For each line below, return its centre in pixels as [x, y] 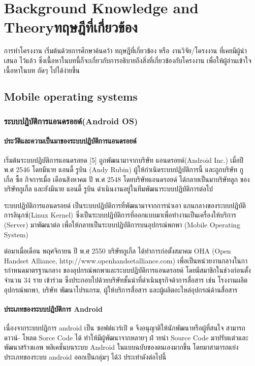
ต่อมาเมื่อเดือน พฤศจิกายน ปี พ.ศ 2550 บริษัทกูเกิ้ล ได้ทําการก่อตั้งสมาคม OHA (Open [118, 251]
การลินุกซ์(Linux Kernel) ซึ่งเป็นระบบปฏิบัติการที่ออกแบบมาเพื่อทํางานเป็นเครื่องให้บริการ [120, 215]
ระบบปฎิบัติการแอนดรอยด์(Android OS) [71, 121]
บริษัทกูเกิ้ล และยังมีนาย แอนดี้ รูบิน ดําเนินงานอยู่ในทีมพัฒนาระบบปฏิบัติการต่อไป [109, 189]
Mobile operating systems [71, 96]
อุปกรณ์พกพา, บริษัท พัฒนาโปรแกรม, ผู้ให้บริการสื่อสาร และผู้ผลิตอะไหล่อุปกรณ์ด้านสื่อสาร [121, 289]
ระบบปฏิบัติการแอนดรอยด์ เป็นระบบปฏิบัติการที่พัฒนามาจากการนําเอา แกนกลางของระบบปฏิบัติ [125, 205]
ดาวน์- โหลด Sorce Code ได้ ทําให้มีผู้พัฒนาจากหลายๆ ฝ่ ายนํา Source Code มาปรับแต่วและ [126, 337]
